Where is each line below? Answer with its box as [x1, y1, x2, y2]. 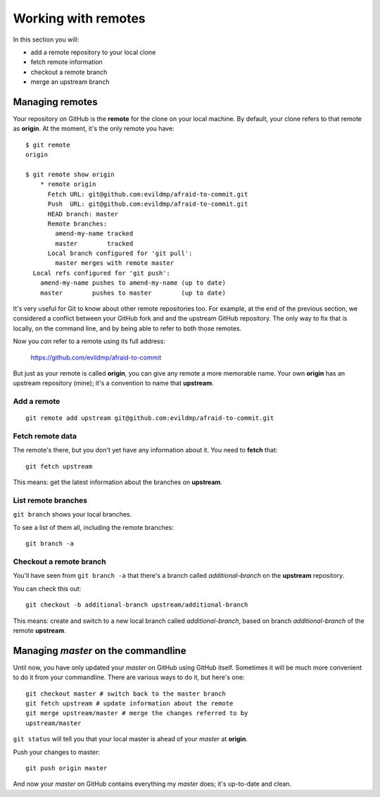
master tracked [55, 240, 134, 247]
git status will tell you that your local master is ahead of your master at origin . [13, 735, 248, 743]
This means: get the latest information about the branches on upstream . [13, 478, 223, 486]
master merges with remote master [55, 259, 175, 267]
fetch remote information [30, 58, 103, 66]
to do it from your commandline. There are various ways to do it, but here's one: [13, 673, 245, 681]
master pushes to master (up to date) [39, 289, 227, 297]
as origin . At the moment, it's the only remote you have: [13, 124, 175, 133]
